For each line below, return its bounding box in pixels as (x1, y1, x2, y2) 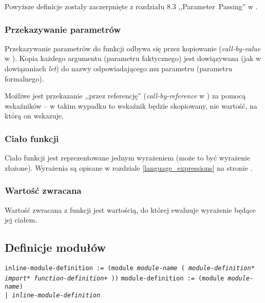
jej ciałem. (5, 214, 37, 225)
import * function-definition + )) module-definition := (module (5, 274, 224, 282)
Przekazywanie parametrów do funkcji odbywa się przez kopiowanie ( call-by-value (5, 43, 261, 53)
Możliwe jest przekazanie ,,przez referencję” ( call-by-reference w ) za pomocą (5, 90, 246, 101)
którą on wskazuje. (5, 110, 64, 121)
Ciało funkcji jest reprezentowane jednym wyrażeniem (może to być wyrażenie (5, 152, 251, 163)
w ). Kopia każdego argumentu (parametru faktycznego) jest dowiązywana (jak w (5, 53, 261, 64)
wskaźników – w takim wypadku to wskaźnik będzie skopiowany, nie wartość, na (5, 100, 257, 111)
